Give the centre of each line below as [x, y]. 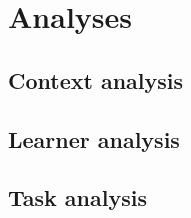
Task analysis [77, 197]
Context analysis [96, 79]
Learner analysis [94, 138]
